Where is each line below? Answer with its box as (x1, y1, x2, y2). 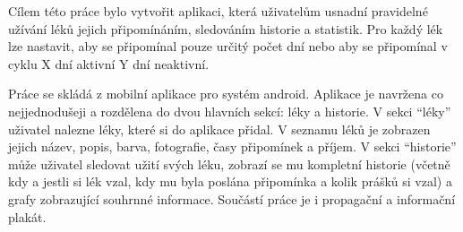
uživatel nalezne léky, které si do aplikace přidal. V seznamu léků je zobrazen (8, 119, 431, 138)
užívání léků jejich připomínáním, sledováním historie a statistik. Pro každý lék (8, 19, 443, 38)
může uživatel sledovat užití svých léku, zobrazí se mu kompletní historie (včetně (8, 154, 450, 173)
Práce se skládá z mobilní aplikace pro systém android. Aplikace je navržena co (8, 84, 443, 103)
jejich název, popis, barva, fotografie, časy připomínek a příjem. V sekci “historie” (8, 137, 457, 156)
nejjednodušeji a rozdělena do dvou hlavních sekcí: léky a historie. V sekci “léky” (8, 101, 451, 120)
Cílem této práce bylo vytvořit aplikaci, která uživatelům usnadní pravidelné (8, 2, 428, 20)
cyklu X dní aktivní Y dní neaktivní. (8, 54, 210, 73)
